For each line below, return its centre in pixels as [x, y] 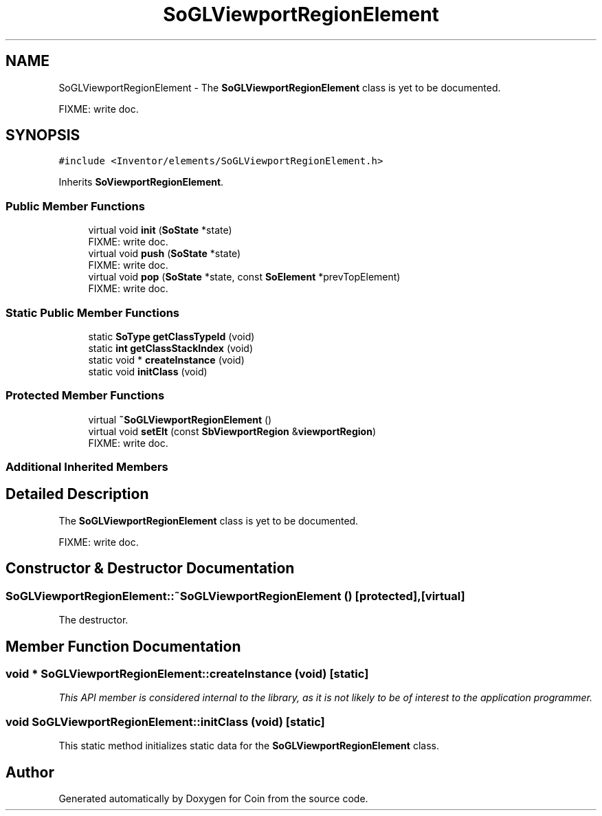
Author [30, 772]
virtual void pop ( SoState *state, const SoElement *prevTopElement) [244, 277]
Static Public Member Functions [93, 312]
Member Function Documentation [123, 646]
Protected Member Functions [85, 396]
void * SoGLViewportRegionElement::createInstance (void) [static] [187, 673]
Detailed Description [77, 494]
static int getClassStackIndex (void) [171, 348]
